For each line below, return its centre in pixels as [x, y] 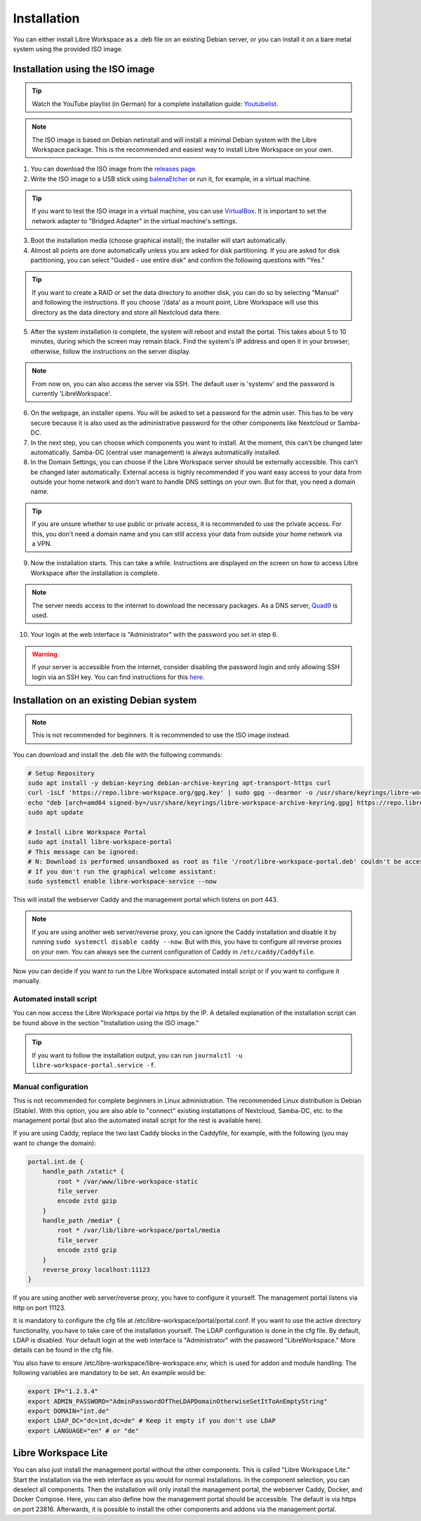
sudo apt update [56, 812]
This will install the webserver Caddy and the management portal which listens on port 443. [146, 900]
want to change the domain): [54, 1143]
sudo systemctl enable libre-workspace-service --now [122, 881]
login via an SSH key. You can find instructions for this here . [118, 677]
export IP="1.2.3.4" [63, 1391]
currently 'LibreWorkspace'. [72, 393]
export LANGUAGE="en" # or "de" [83, 1430]
